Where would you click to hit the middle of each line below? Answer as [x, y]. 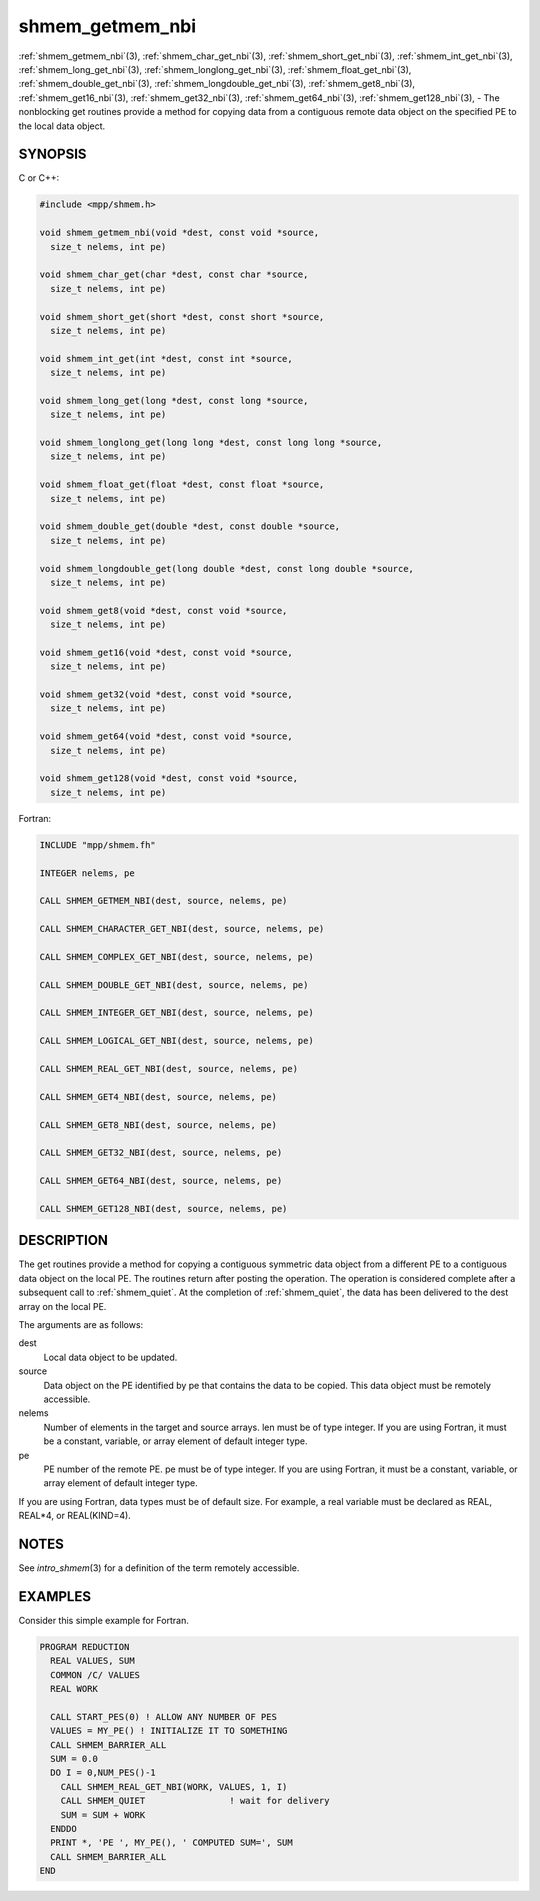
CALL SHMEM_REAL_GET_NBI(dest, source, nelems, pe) [169, 1069]
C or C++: [39, 178]
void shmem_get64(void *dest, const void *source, [166, 736]
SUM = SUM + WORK [103, 1814]
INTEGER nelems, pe [87, 873]
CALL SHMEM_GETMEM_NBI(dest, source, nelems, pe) [163, 901]
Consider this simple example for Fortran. [103, 1620]
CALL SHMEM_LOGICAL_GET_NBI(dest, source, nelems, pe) [176, 1041]
